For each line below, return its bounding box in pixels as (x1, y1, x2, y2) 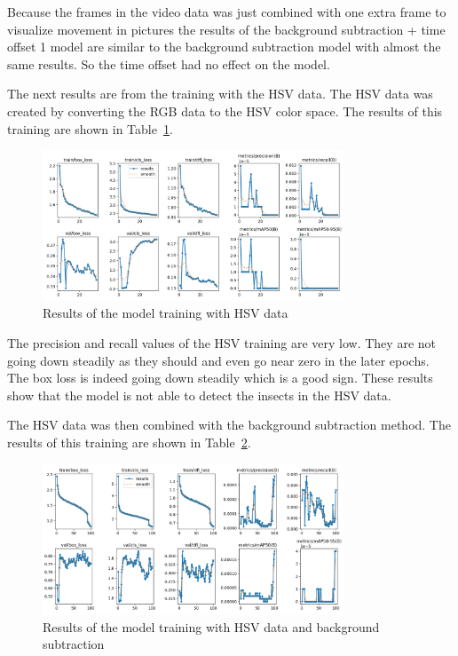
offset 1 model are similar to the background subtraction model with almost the (7, 37, 441, 56)
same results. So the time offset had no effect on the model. (7, 54, 330, 73)
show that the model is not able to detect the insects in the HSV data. (7, 385, 391, 404)
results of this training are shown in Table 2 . (7, 432, 251, 451)
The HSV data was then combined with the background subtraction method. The (7, 415, 451, 434)
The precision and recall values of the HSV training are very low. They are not (7, 333, 436, 352)
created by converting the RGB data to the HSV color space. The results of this (7, 101, 443, 120)
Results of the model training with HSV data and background (43, 617, 380, 636)
